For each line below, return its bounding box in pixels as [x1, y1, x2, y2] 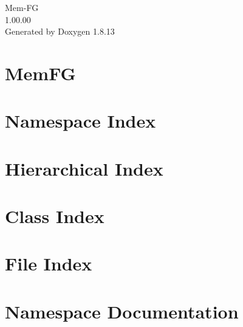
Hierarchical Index [5, 156, 163, 181]
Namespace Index [5, 108, 156, 133]
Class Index [5, 204, 104, 229]
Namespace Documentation [5, 298, 239, 323]
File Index [5, 251, 92, 276]
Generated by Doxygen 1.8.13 [5, 25, 115, 38]
